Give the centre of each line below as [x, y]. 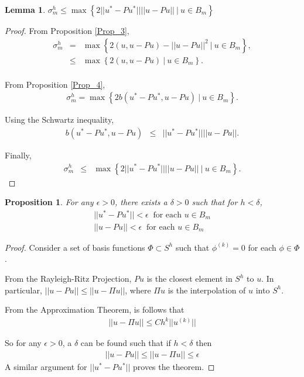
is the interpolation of [207, 290]
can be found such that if [126, 343]
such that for [215, 202]
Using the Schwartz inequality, [59, 120]
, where [138, 290]
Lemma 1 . [25, 9]
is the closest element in [189, 279]
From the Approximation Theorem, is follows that [95, 309]
